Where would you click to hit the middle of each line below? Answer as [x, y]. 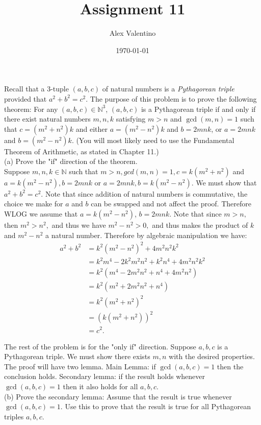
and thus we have [79, 225]
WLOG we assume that [41, 214]
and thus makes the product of [200, 225]
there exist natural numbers [47, 119]
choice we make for [34, 204]
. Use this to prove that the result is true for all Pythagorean [156, 406]
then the [230, 366]
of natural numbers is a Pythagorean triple [168, 89]
